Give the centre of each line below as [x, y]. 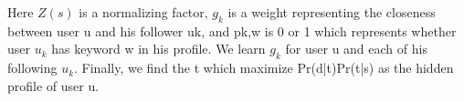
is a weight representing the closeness [332, 12]
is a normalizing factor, [143, 12]
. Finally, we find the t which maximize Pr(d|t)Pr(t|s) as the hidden [264, 68]
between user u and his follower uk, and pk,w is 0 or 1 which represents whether [232, 30]
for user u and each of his [356, 49]
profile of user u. [53, 85]
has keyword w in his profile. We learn [158, 49]
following [32, 68]
